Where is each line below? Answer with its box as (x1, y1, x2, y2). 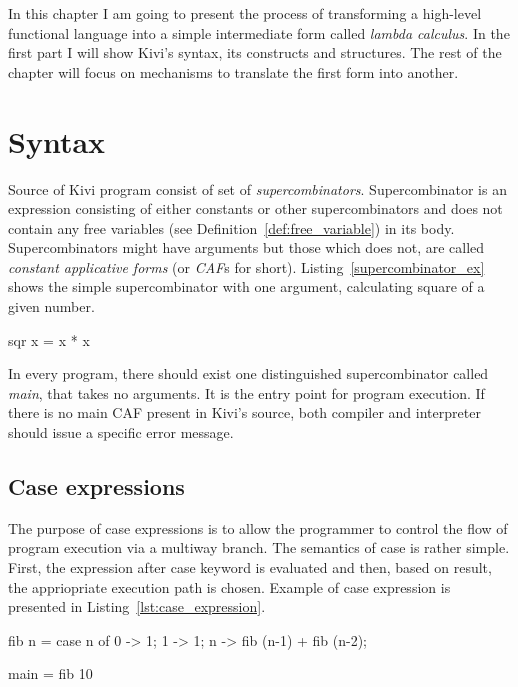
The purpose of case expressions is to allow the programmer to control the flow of (8, 517, 508, 538)
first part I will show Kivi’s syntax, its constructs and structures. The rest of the (8, 42, 502, 63)
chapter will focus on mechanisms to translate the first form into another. (8, 61, 459, 82)
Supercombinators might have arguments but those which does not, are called (8, 237, 485, 258)
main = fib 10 (8, 663, 93, 684)
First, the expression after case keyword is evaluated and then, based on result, (8, 557, 492, 578)
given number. (8, 296, 95, 317)
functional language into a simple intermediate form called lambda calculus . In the (8, 22, 510, 43)
